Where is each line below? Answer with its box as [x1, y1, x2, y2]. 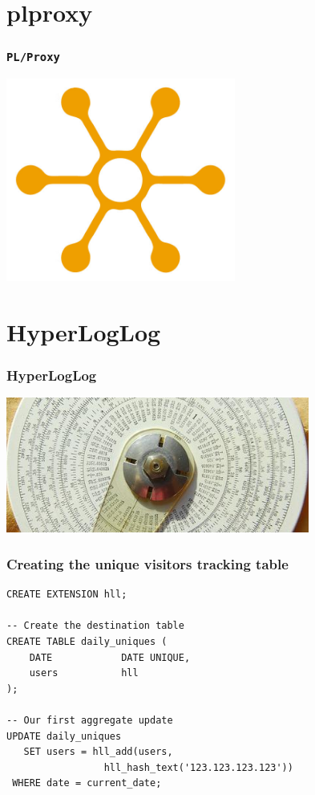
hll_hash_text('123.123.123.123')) [103, 761, 293, 773]
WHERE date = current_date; [12, 777, 162, 789]
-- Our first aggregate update [6, 714, 173, 726]
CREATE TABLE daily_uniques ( [6, 635, 168, 647]
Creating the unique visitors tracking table [6, 553, 289, 573]
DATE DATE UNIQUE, [29, 651, 191, 663]
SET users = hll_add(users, [23, 746, 173, 758]
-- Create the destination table [6, 620, 184, 632]
